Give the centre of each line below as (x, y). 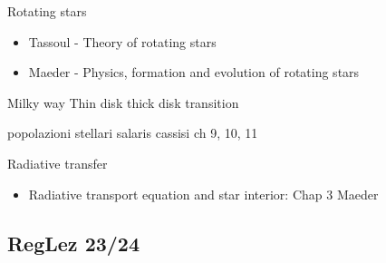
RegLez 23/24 (74, 243)
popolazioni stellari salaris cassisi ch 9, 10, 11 (133, 133)
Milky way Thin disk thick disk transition (123, 102)
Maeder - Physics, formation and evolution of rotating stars (194, 72)
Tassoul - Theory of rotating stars (122, 41)
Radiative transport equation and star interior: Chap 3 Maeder (203, 194)
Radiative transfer (58, 163)
